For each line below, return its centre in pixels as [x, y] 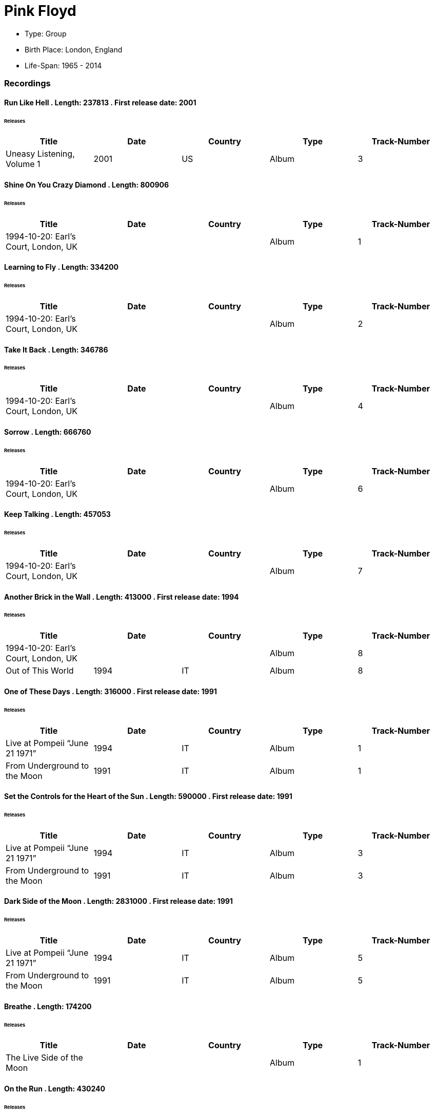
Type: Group [46, 33]
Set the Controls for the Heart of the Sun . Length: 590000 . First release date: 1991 [148, 796]
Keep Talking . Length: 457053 [57, 514]
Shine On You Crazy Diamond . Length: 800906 [87, 185]
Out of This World [40, 671]
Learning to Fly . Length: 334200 [61, 267]
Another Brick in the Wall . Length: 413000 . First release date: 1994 [122, 597]
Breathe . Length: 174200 [48, 1006]
